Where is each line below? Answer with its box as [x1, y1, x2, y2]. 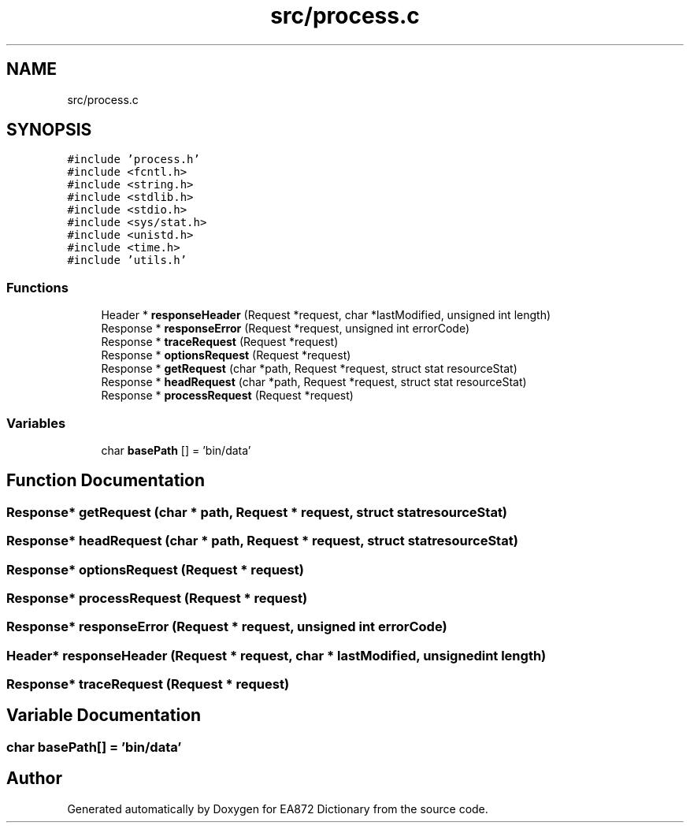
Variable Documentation [6, 705, 202, 726]
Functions [6, 279, 69, 296]
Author [6, 768, 62, 789]
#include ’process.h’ [67, 153, 200, 166]
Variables [6, 414, 66, 431]
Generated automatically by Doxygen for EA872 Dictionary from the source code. [67, 801, 488, 816]
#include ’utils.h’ [67, 254, 187, 267]
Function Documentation [6, 470, 205, 491]
